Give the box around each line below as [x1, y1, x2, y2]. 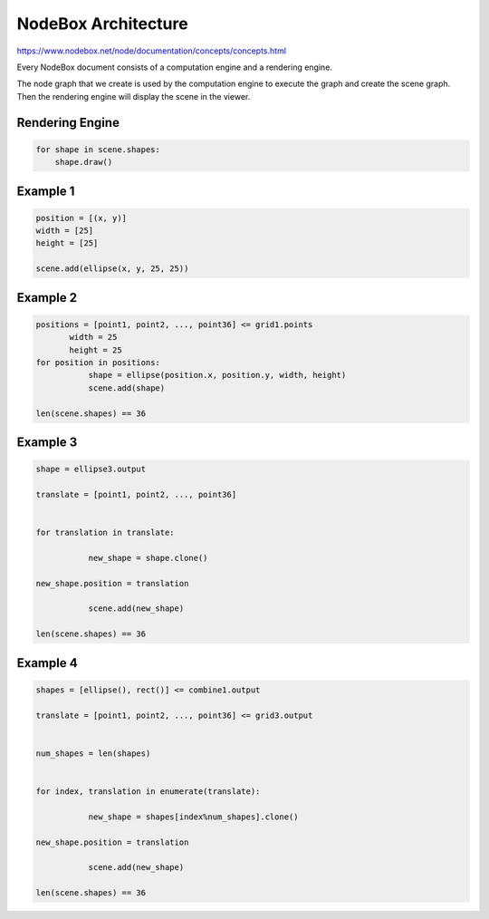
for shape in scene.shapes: [35, 144, 160, 154]
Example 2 [16, 290, 77, 305]
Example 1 [16, 183, 75, 198]
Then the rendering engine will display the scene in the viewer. [16, 91, 251, 102]
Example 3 [16, 435, 78, 450]
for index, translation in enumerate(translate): [35, 786, 261, 797]
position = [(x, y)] [35, 213, 127, 223]
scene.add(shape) [88, 382, 166, 393]
